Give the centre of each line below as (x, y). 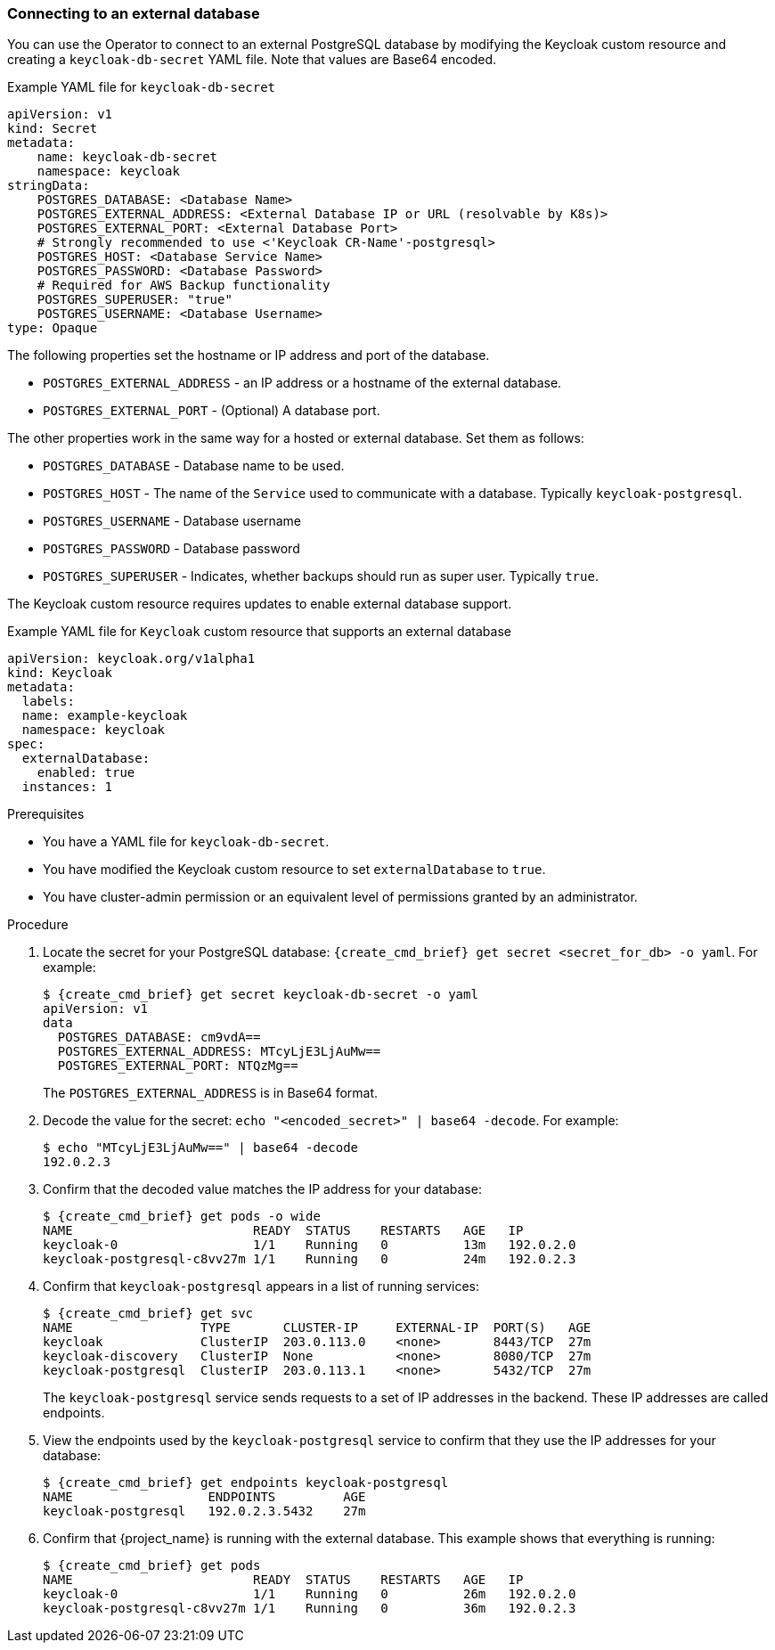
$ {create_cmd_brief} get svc (148, 1314)
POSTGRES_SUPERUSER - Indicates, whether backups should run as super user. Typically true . (321, 576)
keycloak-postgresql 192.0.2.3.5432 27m (204, 1511)
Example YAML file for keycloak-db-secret (142, 87)
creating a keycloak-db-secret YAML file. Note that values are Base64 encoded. (252, 60)
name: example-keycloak (105, 716)
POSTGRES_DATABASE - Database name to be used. (194, 466)
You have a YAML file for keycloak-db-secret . (186, 842)
